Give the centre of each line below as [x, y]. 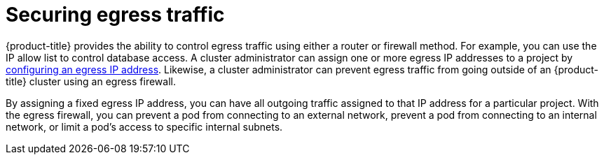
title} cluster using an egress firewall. [91, 81]
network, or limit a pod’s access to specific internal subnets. [144, 126]
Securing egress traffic [115, 15]
